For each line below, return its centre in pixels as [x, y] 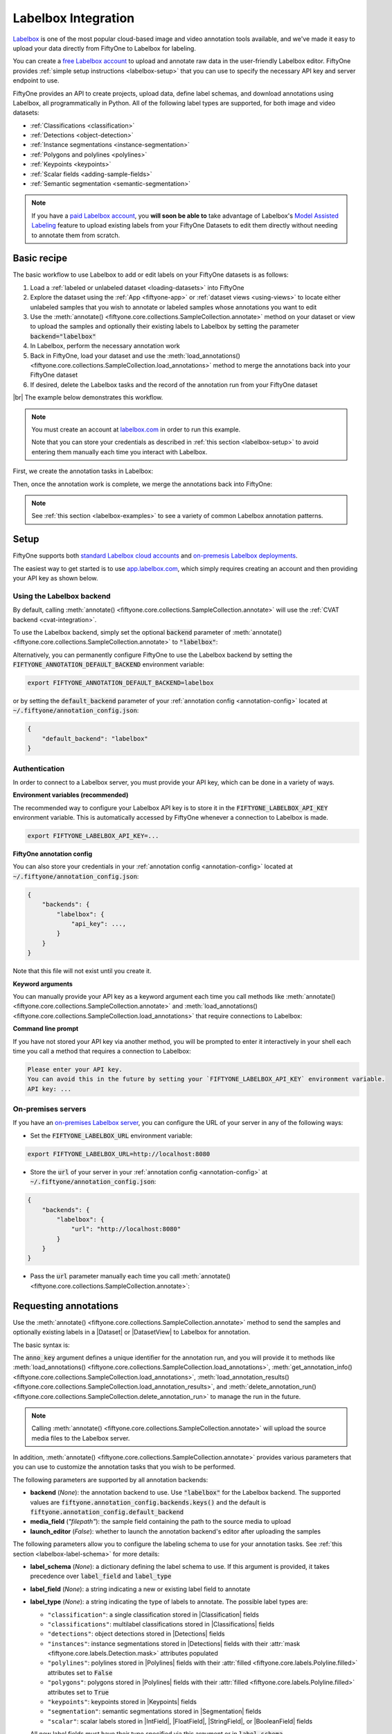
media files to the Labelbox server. [81, 1438]
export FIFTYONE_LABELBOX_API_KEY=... [93, 836]
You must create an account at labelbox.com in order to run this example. [136, 429]
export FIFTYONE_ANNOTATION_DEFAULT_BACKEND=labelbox [121, 683]
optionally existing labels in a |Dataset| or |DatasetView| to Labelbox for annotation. [132, 1332]
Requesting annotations [66, 1306]
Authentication [39, 769]
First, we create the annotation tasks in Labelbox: [83, 471]
